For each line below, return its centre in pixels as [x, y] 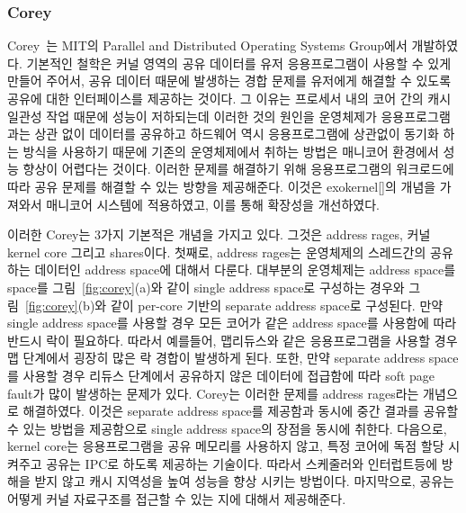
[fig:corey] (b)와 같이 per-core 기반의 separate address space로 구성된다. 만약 [234, 305]
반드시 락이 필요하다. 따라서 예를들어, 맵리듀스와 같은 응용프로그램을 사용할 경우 [233, 340]
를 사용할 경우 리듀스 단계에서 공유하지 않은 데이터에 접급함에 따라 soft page [221, 375]
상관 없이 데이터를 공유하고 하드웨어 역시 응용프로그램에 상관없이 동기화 [237, 134]
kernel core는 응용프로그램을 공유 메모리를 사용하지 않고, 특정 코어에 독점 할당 [226, 446]
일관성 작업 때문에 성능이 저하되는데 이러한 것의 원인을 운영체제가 [192, 116]
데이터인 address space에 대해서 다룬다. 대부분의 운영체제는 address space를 [245, 270]
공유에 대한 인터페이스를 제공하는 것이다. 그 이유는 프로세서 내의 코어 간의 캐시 [229, 98]
